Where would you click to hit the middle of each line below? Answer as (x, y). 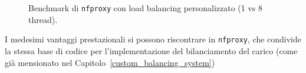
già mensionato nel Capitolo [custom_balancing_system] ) (110, 62)
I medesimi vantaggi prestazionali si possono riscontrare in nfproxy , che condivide (153, 39)
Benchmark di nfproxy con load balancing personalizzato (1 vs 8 (146, 8)
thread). (43, 19)
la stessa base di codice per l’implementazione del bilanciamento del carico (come (151, 50)
